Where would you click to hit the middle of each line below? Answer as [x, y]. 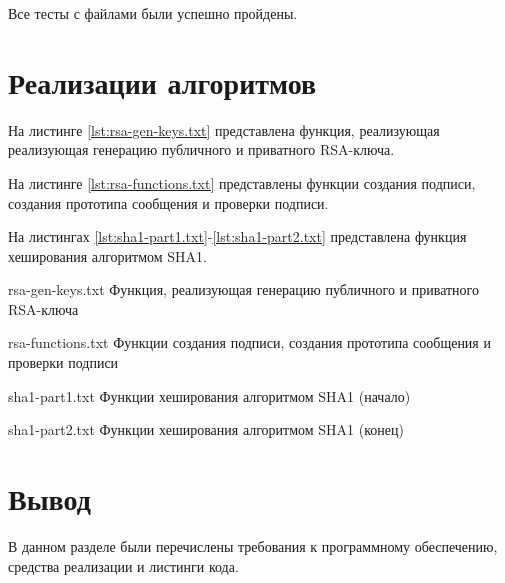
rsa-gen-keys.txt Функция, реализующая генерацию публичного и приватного [244, 289]
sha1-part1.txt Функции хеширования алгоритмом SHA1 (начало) [209, 395]
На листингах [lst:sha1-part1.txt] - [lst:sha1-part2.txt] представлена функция [237, 236]
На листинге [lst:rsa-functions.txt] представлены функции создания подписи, [242, 182]
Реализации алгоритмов [162, 81]
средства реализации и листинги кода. [123, 565]
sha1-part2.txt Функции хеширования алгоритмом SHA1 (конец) [206, 429]
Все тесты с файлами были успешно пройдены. [153, 13]
